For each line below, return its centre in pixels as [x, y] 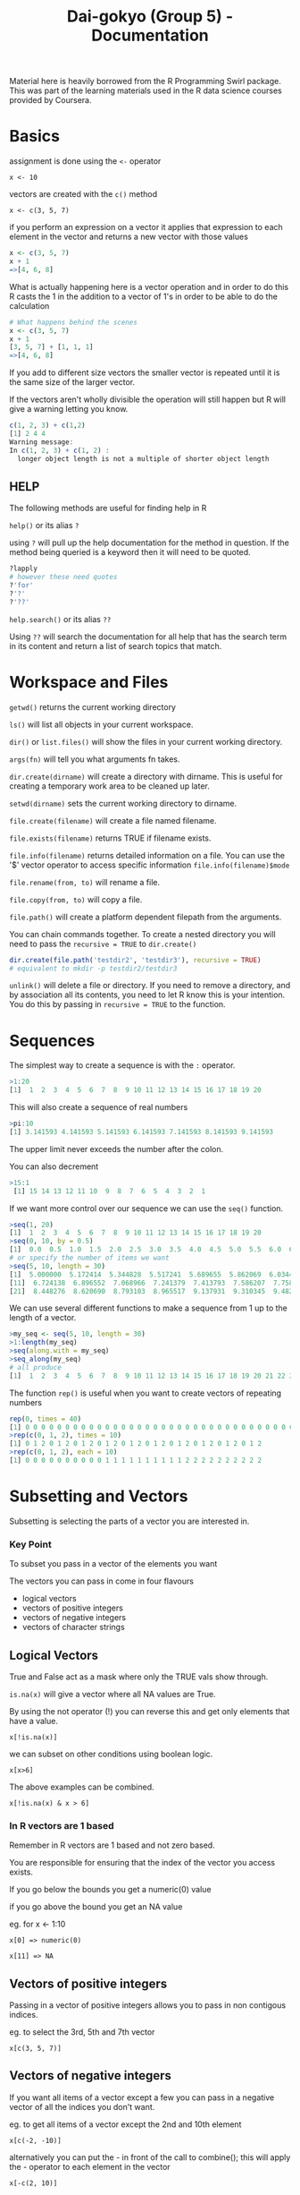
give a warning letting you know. [69, 409]
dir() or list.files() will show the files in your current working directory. [146, 741]
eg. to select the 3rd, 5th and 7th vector [82, 2032]
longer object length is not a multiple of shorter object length [143, 458]
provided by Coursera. [50, 100]
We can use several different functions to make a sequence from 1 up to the [148, 1308]
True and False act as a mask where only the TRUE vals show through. [139, 1677]
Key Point [30, 1544]
